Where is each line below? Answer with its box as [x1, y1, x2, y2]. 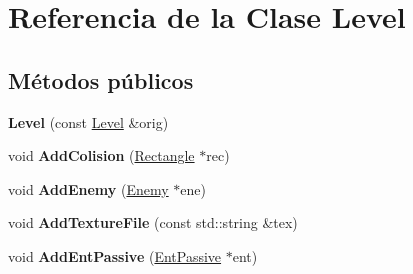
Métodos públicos [8, 64, 194, 95]
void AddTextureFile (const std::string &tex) [8, 212, 298, 233]
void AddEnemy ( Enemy [8, 178, 169, 199]
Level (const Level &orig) [8, 111, 169, 132]
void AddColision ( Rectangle [8, 145, 195, 166]
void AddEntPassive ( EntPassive [8, 245, 222, 266]
